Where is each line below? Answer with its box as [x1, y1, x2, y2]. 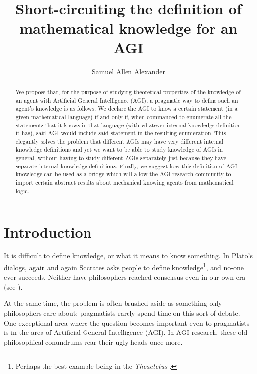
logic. [15, 186, 29, 195]
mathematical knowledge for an [19, 18, 238, 38]
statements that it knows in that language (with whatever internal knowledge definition [15, 121, 241, 129]
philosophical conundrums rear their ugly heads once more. [4, 336, 183, 347]
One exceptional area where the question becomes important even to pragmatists [4, 317, 250, 328]
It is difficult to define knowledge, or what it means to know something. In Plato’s [4, 250, 253, 261]
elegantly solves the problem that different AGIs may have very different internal [15, 137, 224, 145]
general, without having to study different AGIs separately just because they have [15, 154, 227, 162]
